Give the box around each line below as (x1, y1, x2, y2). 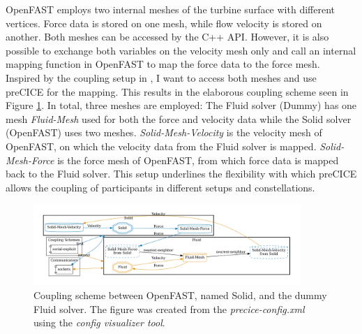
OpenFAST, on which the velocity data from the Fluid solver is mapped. (6, 138, 317, 153)
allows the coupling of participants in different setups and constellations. (6, 180, 315, 194)
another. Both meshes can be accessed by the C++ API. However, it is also (6, 29, 329, 44)
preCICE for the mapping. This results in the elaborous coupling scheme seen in (6, 84, 349, 99)
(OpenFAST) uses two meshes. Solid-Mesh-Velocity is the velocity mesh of (6, 125, 322, 140)
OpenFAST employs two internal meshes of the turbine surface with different (6, 2, 335, 16)
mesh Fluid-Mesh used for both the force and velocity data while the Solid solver (6, 111, 352, 126)
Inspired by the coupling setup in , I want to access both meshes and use (6, 70, 317, 85)
